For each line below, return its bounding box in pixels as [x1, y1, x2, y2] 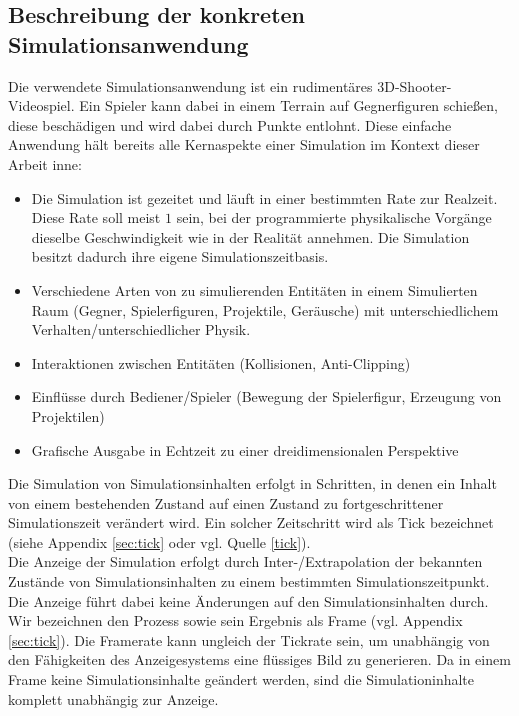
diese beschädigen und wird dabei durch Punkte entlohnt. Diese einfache [8, 114, 452, 135]
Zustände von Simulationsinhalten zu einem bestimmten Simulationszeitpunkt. [8, 571, 490, 592]
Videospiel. [8, 95, 75, 116]
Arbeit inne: [8, 153, 82, 174]
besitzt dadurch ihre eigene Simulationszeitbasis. [31, 246, 329, 267]
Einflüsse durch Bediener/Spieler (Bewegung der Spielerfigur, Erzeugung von [31, 386, 502, 407]
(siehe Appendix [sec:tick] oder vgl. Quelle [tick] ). [8, 531, 311, 552]
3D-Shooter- [377, 75, 452, 96]
